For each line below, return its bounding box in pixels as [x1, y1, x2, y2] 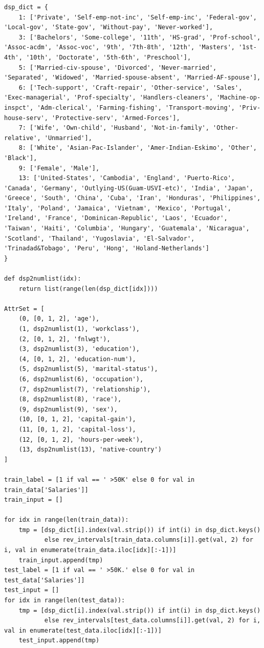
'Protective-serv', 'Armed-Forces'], [52, 114, 180, 122]
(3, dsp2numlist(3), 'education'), [18, 345, 140, 353]
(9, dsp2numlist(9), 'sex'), [18, 405, 118, 413]
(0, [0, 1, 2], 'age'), [18, 315, 100, 323]
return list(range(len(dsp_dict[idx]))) [18, 285, 158, 292]
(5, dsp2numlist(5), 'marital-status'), [18, 365, 158, 373]
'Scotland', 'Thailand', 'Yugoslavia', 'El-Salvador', [4, 234, 195, 242]
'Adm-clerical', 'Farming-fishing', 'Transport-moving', [37, 104, 235, 111]
